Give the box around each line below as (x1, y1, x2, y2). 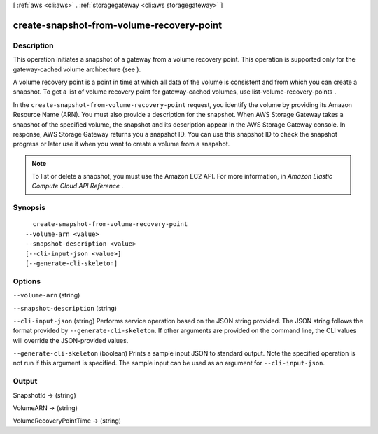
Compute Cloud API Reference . (31, 182, 124, 190)
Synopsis (13, 203, 45, 213)
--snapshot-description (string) (13, 304, 118, 312)
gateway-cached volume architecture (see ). (13, 65, 141, 73)
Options (13, 276, 41, 286)
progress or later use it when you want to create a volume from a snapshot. (13, 140, 230, 148)
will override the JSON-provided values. (13, 336, 129, 344)
